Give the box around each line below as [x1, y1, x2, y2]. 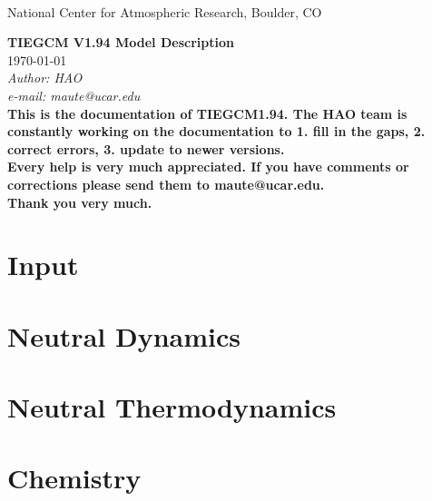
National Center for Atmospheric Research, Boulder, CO [7, 2, 322, 21]
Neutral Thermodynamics [7, 388, 337, 426]
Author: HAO [7, 68, 83, 87]
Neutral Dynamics [7, 317, 241, 354]
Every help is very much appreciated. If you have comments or [7, 157, 409, 176]
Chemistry [7, 459, 142, 496]
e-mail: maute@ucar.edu [7, 85, 141, 104]
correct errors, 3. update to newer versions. [7, 139, 285, 158]
